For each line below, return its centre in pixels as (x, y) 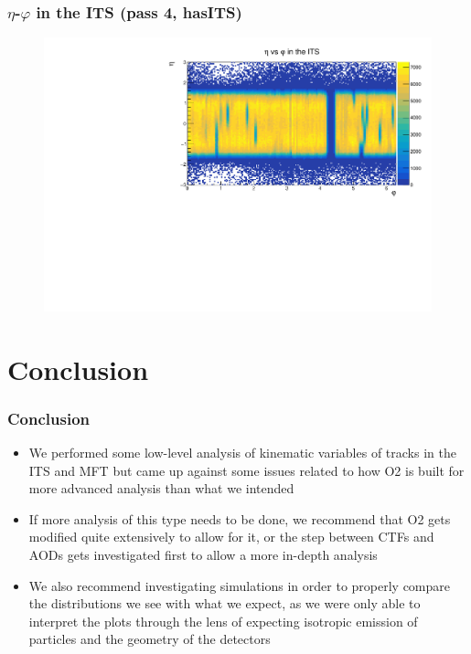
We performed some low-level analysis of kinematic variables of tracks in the (242, 453)
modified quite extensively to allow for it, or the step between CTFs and (231, 537)
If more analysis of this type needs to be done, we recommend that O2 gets (240, 518)
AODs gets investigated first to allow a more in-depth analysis (203, 555)
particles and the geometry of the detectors (150, 639)
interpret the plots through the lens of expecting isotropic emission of (223, 621)
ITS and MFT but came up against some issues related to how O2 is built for (246, 470)
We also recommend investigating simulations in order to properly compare (240, 585)
